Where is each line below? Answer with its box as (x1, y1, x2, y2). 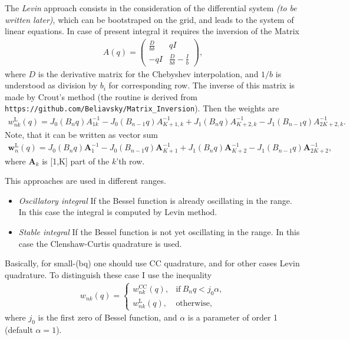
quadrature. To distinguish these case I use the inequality (5, 268, 212, 280)
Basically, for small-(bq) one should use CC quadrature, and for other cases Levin (5, 257, 300, 269)
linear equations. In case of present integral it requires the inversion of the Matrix (5, 25, 299, 37)
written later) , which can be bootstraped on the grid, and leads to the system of (5, 13, 294, 25)
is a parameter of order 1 (187, 311, 278, 324)
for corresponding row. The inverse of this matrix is (108, 79, 295, 91)
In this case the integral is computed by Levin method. (18, 206, 217, 218)
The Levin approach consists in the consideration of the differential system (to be (5, 2, 297, 14)
